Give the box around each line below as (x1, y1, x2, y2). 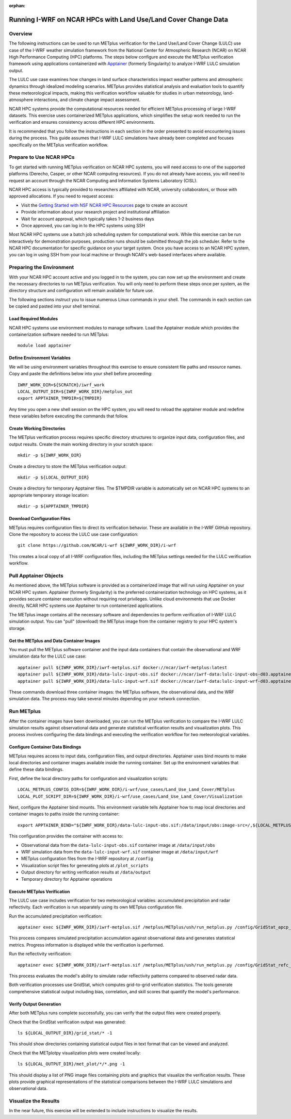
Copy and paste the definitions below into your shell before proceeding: (9, 371, 153, 377)
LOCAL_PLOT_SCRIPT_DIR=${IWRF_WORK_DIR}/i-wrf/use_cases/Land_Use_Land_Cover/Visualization (17, 793, 242, 799)
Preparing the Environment (9, 264, 74, 271)
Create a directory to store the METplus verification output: (9, 463, 127, 469)
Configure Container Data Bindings (9, 744, 81, 750)
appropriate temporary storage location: (9, 492, 89, 498)
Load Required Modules (9, 316, 58, 322)
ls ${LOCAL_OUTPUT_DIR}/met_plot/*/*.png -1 (17, 1061, 126, 1067)
